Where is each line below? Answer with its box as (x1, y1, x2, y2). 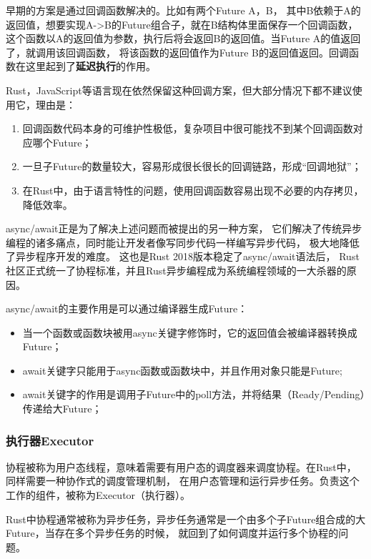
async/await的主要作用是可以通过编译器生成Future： (6, 301, 248, 316)
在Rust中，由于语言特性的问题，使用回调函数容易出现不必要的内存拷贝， (22, 182, 364, 197)
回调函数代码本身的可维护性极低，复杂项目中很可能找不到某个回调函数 (22, 121, 353, 136)
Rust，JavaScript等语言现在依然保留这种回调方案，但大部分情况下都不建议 (6, 82, 352, 97)
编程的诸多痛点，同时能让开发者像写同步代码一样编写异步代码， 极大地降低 (6, 234, 360, 249)
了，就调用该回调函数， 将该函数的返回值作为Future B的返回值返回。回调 (6, 44, 349, 59)
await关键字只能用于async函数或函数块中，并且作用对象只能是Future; (22, 362, 342, 377)
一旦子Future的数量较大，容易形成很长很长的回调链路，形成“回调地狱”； (22, 159, 362, 174)
